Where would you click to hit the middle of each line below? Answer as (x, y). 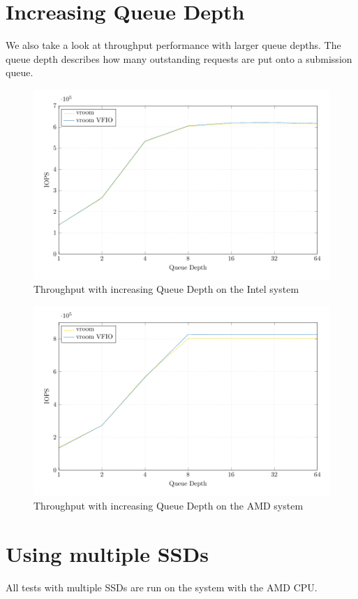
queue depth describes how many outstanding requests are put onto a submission (179, 58)
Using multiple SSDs (107, 553)
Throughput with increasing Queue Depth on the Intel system (166, 289)
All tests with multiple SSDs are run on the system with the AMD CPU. (162, 587)
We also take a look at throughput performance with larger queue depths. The (173, 45)
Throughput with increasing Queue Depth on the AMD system (169, 505)
